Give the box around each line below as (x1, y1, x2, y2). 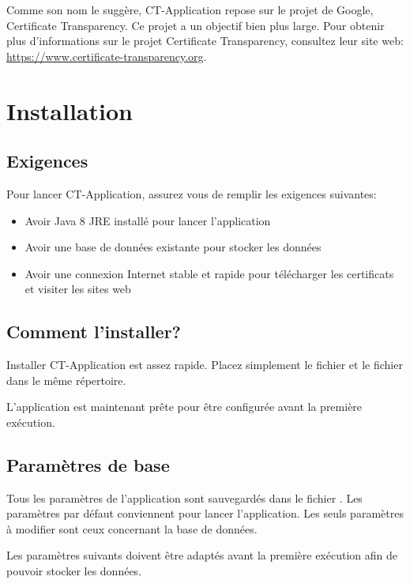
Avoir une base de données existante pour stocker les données (24, 239, 322, 255)
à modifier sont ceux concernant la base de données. (6, 520, 258, 537)
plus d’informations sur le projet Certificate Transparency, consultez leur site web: (6, 32, 404, 49)
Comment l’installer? (6, 319, 182, 344)
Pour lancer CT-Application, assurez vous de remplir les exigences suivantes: (6, 185, 377, 202)
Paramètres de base (6, 452, 170, 477)
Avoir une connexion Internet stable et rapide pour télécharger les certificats (24, 265, 394, 281)
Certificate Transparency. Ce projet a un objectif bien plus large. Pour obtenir (6, 17, 385, 33)
